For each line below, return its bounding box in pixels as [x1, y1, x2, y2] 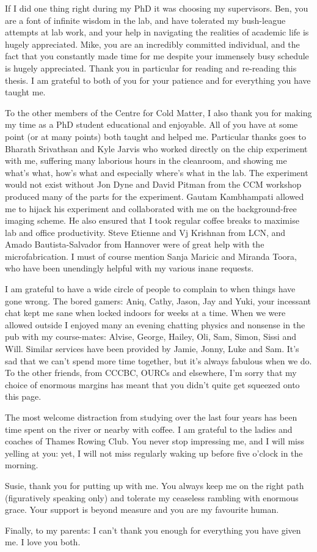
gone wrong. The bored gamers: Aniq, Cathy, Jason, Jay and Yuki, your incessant [5, 294, 311, 307]
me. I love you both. [5, 535, 81, 548]
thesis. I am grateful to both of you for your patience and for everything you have [5, 73, 311, 86]
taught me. [5, 86, 46, 98]
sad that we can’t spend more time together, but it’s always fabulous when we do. [5, 354, 312, 367]
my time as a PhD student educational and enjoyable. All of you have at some [5, 118, 298, 131]
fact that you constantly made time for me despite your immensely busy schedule [5, 50, 309, 62]
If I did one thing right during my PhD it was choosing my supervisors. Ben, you [5, 2, 308, 14]
